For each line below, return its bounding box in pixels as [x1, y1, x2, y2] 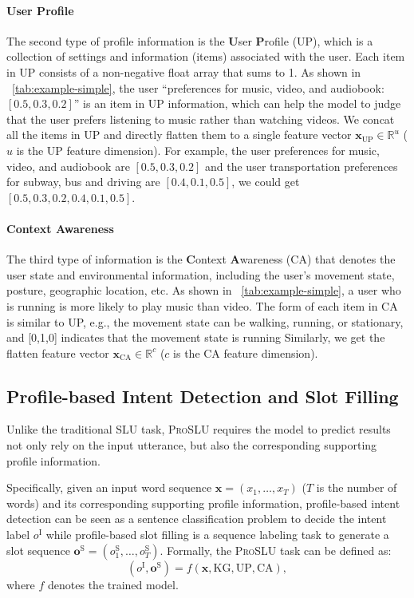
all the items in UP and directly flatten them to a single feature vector [6, 126, 352, 143]
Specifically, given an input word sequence [6, 479, 212, 496]
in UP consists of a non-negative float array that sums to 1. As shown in [6, 63, 361, 80]
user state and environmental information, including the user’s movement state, [6, 266, 395, 283]
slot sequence [6, 541, 70, 558]
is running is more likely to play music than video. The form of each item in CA [6, 297, 398, 314]
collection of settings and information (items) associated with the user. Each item [6, 48, 405, 65]
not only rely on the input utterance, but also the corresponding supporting [6, 437, 377, 453]
